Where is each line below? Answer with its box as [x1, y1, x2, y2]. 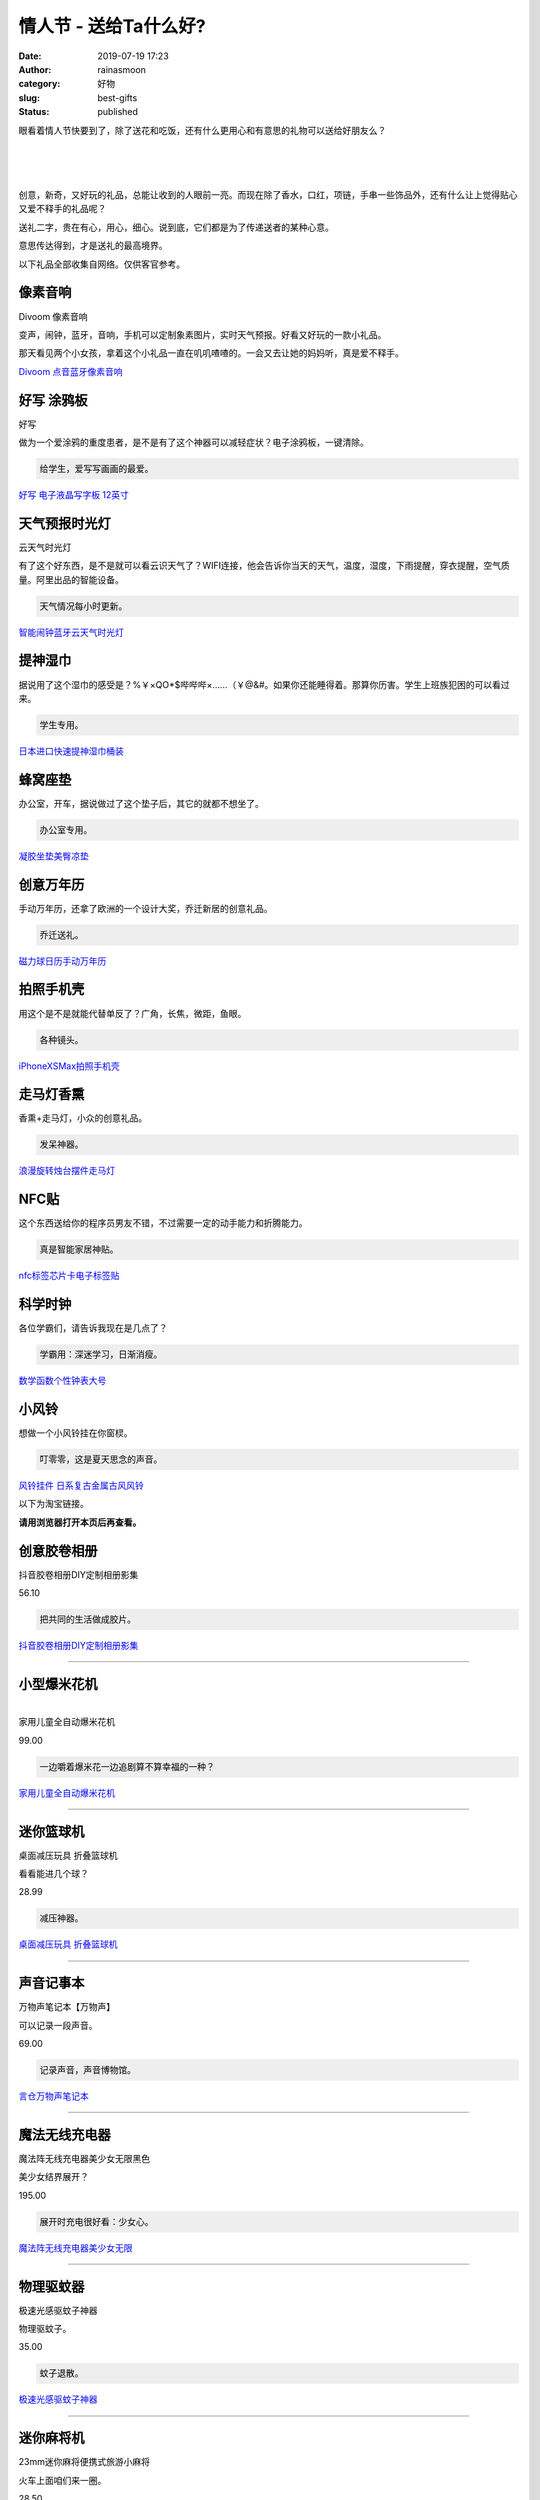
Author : [18, 63, 52, 75]
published [97, 106, 139, 118]
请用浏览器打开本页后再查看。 [18, 1516, 142, 1528]
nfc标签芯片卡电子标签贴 [18, 1270, 120, 1282]
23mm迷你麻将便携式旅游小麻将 [18, 2456, 150, 2468]
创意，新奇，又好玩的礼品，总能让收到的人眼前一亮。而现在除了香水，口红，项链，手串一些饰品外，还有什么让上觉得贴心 [18, 189, 518, 201]
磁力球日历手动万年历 [18, 955, 107, 967]
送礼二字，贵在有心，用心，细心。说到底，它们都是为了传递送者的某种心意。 [18, 221, 334, 233]
